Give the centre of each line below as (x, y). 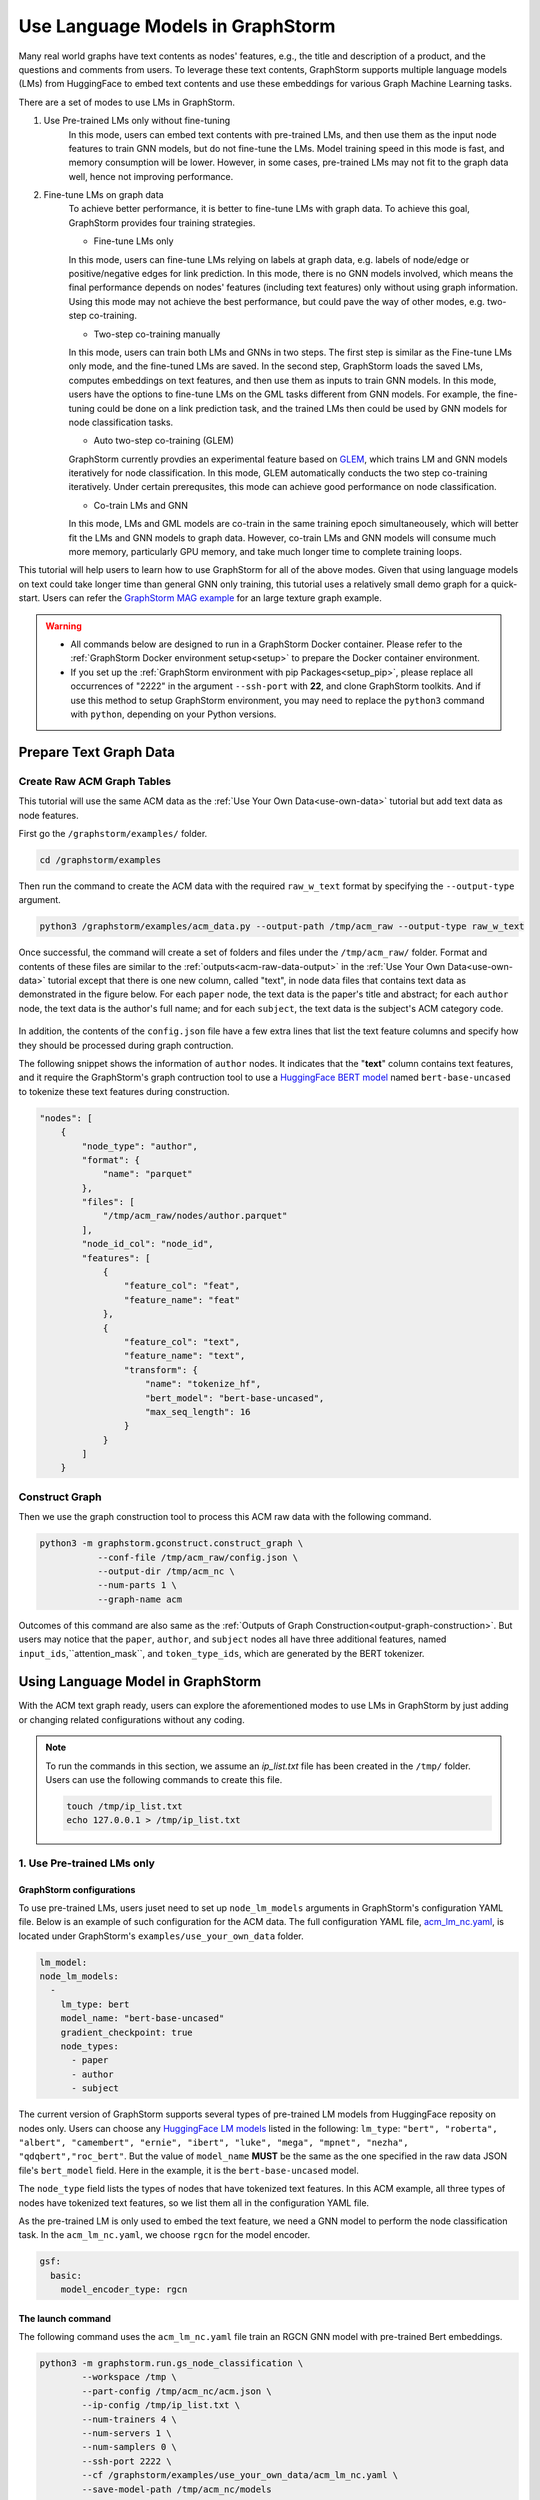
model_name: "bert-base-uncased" (142, 2018)
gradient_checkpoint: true (127, 2032)
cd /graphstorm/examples (100, 859)
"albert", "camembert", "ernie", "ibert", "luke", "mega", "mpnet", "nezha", (213, 2142)
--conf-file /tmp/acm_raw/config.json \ (198, 1557)
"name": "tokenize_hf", (203, 1384)
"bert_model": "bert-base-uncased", (235, 1398)
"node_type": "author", (140, 1146)
